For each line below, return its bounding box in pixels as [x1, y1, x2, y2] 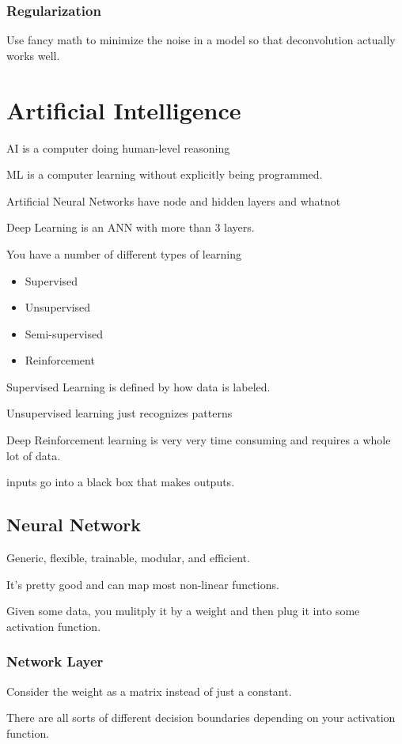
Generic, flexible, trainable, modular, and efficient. [6, 550, 250, 566]
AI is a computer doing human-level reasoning [6, 139, 230, 156]
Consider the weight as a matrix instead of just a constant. [6, 682, 292, 699]
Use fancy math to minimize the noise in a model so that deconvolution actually [6, 32, 396, 48]
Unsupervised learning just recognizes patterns [6, 405, 233, 421]
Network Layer [6, 651, 104, 671]
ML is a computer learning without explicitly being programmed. [6, 166, 323, 183]
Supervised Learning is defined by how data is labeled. [6, 378, 271, 395]
